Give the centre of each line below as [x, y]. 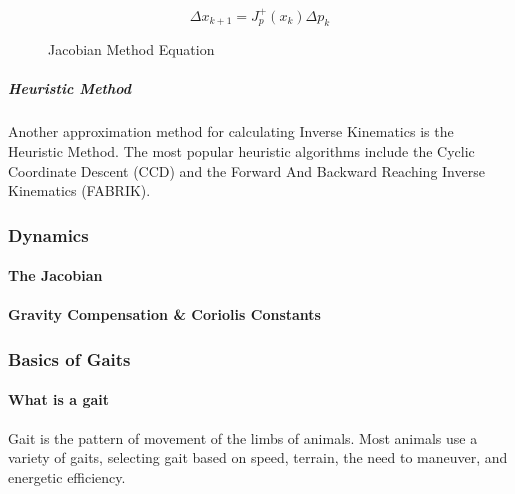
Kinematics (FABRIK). [79, 190]
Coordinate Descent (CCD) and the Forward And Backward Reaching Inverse [246, 170]
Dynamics [48, 234]
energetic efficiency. [67, 476]
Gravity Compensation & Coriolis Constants [164, 314]
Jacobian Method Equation [131, 49]
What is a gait [59, 399]
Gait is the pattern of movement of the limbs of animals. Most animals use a [243, 437]
